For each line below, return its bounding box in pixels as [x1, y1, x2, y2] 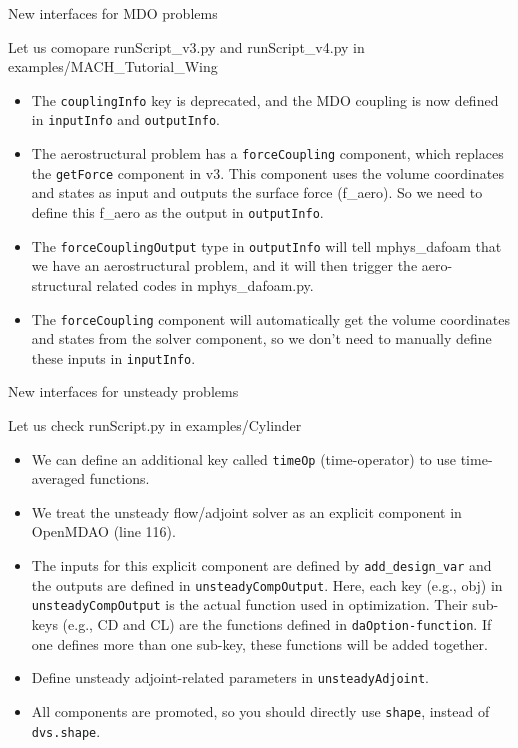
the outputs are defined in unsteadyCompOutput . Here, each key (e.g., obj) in [31, 574, 503, 595]
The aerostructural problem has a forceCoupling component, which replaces [31, 143, 504, 164]
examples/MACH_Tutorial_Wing [8, 56, 218, 77]
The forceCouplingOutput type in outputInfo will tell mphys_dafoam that [31, 235, 502, 256]
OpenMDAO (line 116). [31, 521, 176, 542]
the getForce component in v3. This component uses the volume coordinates [31, 162, 504, 183]
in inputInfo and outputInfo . [31, 109, 220, 130]
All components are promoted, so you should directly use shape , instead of [31, 700, 490, 721]
